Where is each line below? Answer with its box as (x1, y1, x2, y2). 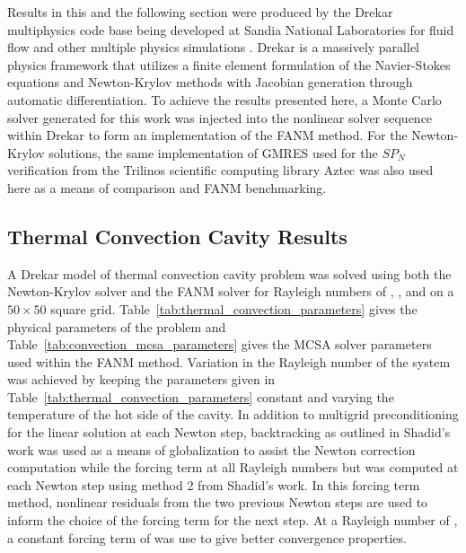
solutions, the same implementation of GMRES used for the (48, 143, 378, 162)
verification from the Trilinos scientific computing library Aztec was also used (7, 161, 434, 180)
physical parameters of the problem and (7, 317, 226, 336)
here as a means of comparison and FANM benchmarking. (7, 178, 327, 197)
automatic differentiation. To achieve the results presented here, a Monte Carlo (7, 90, 442, 109)
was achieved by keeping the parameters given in (7, 370, 276, 389)
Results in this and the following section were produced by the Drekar (7, 3, 393, 21)
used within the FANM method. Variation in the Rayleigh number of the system (7, 352, 451, 371)
